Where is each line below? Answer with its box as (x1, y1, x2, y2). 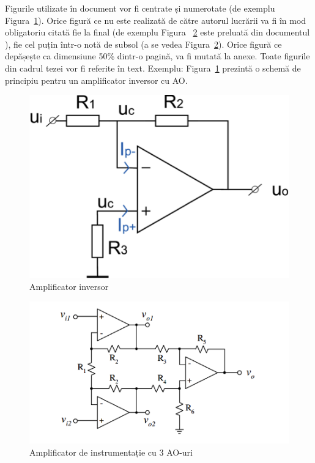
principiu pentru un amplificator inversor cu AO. (5, 73, 188, 86)
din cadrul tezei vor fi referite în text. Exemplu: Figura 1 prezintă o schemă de (5, 61, 301, 74)
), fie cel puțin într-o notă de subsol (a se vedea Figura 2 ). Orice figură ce (5, 37, 282, 50)
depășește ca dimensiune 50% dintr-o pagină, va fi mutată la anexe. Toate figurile (5, 50, 310, 62)
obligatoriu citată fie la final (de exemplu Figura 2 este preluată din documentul (5, 26, 310, 39)
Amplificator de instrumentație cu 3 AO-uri (29, 445, 193, 458)
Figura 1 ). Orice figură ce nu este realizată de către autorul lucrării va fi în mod (5, 13, 306, 26)
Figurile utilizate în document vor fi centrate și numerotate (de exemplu (5, 2, 275, 14)
